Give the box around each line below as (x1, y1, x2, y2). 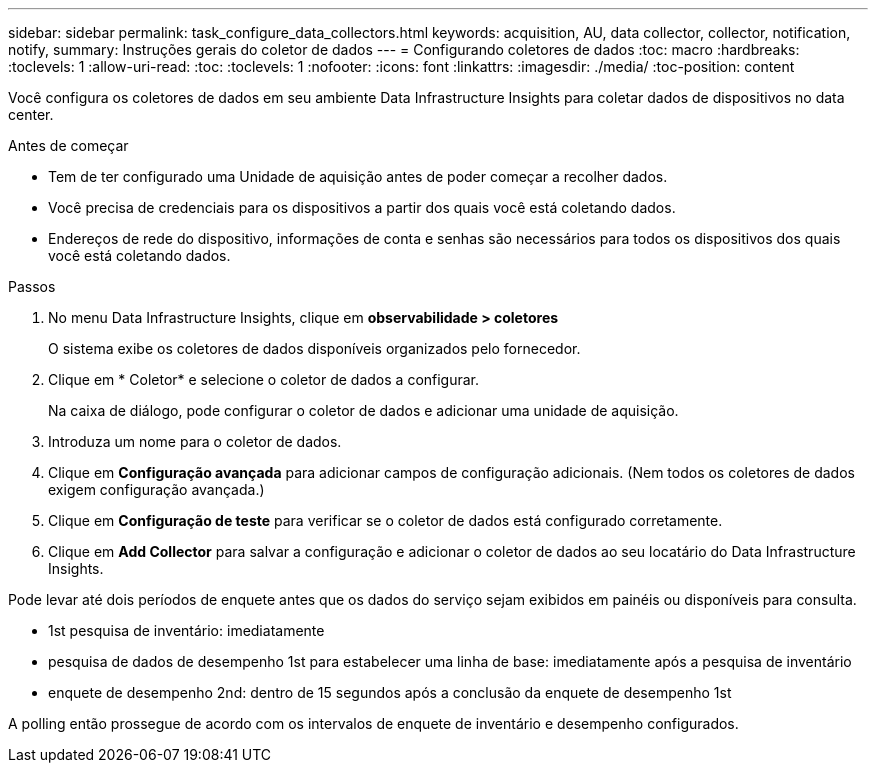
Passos (8, 278, 56, 295)
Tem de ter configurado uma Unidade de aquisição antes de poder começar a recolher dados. (48, 168, 668, 185)
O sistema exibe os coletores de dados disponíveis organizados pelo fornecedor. (48, 340, 581, 357)
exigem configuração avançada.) (48, 481, 265, 498)
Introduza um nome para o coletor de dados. (48, 433, 342, 450)
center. (8, 106, 54, 123)
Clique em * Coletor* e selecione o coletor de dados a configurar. (48, 371, 480, 388)
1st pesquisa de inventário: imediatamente (48, 622, 325, 639)
